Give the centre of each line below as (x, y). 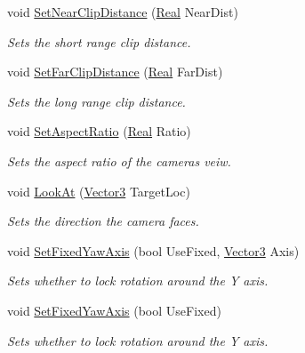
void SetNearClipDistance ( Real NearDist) (123, 12)
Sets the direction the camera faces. (103, 221)
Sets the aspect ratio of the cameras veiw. (119, 160)
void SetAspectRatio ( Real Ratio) (99, 131)
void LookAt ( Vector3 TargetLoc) (99, 191)
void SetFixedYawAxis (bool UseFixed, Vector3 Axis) (153, 250)
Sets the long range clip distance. (96, 101)
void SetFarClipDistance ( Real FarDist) (115, 72)
